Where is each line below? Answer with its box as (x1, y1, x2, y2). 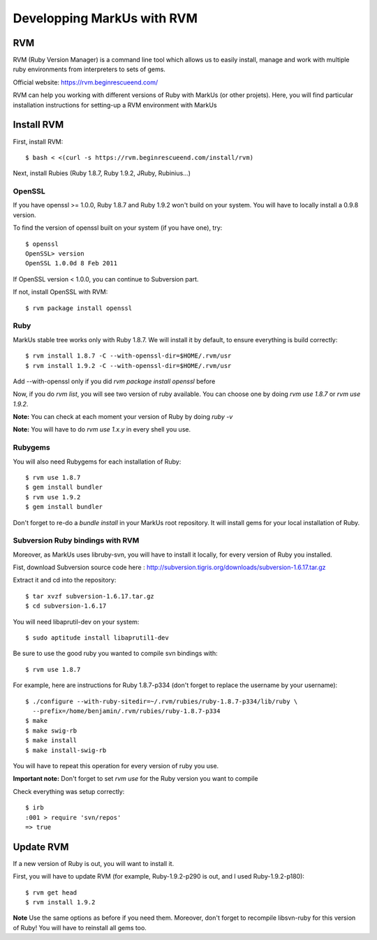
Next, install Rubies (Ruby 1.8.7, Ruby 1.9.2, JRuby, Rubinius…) (13, 169, 191, 177)
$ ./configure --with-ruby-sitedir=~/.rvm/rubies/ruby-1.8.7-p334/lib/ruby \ (25, 697, 298, 705)
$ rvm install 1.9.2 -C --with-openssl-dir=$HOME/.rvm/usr (25, 362, 232, 369)
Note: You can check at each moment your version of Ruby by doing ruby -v (13, 413, 233, 421)
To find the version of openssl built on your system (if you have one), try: (13, 223, 223, 232)
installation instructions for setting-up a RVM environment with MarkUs (13, 101, 217, 109)
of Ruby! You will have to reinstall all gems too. (13, 923, 147, 932)
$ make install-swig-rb (25, 746, 107, 754)
